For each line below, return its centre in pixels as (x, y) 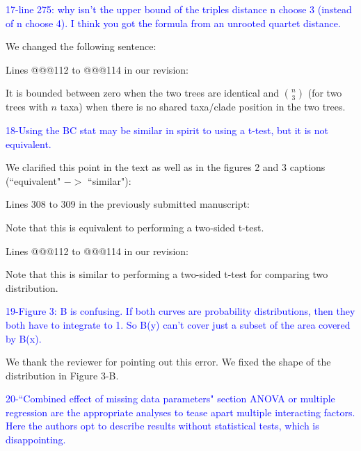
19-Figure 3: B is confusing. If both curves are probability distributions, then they (180, 311)
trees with (27, 107)
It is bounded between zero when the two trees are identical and (143, 93)
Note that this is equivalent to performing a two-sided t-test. (135, 227)
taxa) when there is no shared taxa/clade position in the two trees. (203, 107)
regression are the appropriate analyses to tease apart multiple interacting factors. (180, 412)
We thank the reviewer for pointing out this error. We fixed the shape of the (168, 362)
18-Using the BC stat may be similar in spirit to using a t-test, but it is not (167, 130)
